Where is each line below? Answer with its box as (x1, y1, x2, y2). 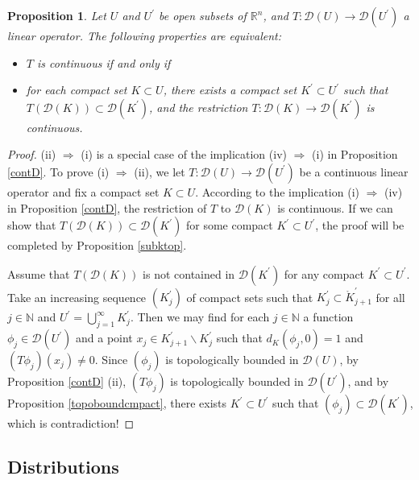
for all (375, 288, 405, 305)
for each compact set (26, 81, 127, 98)
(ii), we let (134, 163, 185, 180)
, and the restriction (149, 98, 248, 115)
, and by (347, 373, 389, 390)
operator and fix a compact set (7, 183, 160, 200)
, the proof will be (315, 217, 404, 234)
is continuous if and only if (36, 54, 171, 71)
